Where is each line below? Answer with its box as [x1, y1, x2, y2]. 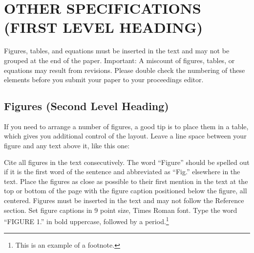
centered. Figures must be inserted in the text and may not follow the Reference [4, 195, 244, 206]
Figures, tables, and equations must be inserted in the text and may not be [4, 46, 230, 56]
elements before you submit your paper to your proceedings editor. [4, 74, 204, 85]
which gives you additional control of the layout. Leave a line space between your [4, 131, 247, 141]
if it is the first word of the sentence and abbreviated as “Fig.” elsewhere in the [4, 166, 240, 177]
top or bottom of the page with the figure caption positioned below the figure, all [4, 185, 247, 196]
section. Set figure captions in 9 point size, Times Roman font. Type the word [4, 205, 237, 215]
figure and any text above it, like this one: [4, 140, 130, 151]
